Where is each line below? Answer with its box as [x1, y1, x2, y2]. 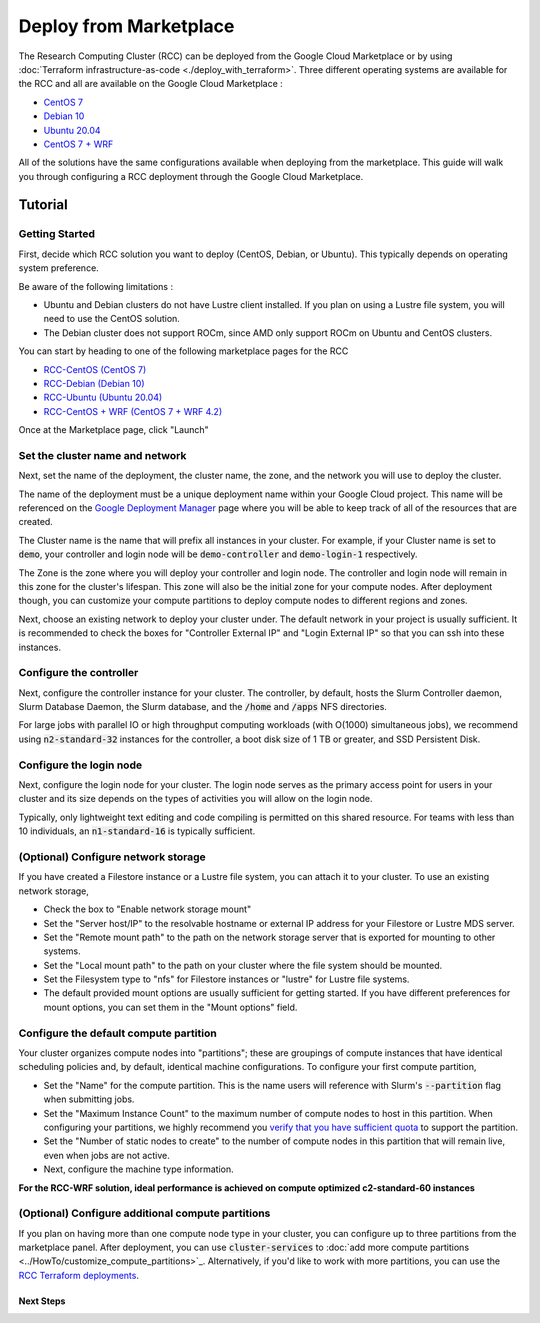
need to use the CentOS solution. [43, 313, 180, 325]
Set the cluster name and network [18, 448, 187, 462]
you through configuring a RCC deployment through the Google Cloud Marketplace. [18, 170, 364, 182]
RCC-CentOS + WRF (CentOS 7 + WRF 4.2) [43, 405, 223, 417]
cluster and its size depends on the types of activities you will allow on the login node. [18, 793, 374, 805]
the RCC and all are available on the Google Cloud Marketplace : [18, 78, 284, 90]
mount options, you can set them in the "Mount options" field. [43, 1001, 298, 1013]
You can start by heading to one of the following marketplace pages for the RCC [18, 345, 349, 357]
